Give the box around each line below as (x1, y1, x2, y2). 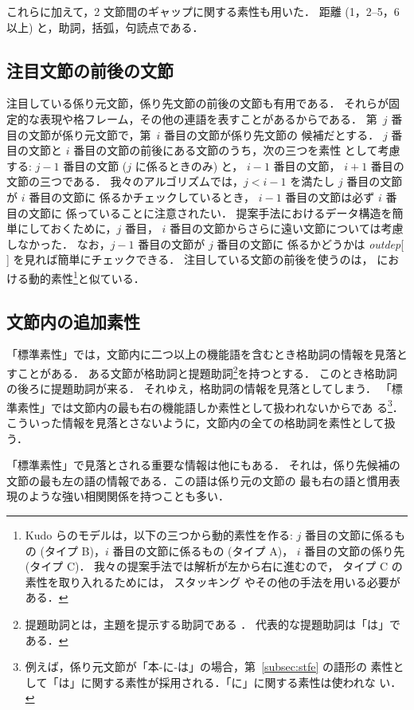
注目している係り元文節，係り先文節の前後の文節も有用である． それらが (6, 95, 389, 112)
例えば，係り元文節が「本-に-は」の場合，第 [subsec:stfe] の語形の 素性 (25, 658, 393, 675)
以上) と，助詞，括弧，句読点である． (6, 18, 204, 35)
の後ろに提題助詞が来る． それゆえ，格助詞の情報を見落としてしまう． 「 (6, 380, 392, 397)
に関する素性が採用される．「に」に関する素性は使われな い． (80, 673, 402, 690)
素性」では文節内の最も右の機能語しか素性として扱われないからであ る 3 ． (17, 396, 404, 415)
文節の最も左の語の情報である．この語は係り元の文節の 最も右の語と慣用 (6, 472, 389, 488)
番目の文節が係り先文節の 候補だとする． (163, 126, 380, 143)
